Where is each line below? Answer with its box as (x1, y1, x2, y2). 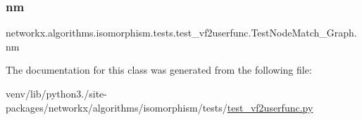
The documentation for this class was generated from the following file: (6, 62, 312, 77)
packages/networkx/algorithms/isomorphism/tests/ (6, 100, 227, 114)
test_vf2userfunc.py (227, 100, 313, 114)
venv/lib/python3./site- (6, 86, 107, 100)
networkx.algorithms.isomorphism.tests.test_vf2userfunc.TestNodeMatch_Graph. (6, 25, 357, 40)
